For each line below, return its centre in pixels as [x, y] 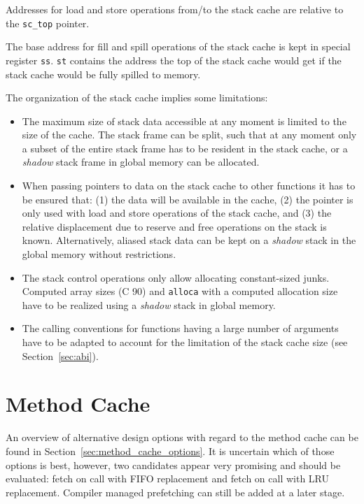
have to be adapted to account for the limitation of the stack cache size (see [185, 342]
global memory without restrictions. [99, 254]
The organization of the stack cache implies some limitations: [137, 98]
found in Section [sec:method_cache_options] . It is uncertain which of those [170, 451]
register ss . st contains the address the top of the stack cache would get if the [174, 60]
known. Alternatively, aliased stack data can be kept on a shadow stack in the [189, 240]
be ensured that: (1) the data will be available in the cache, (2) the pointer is [188, 199]
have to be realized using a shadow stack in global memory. [149, 304]
